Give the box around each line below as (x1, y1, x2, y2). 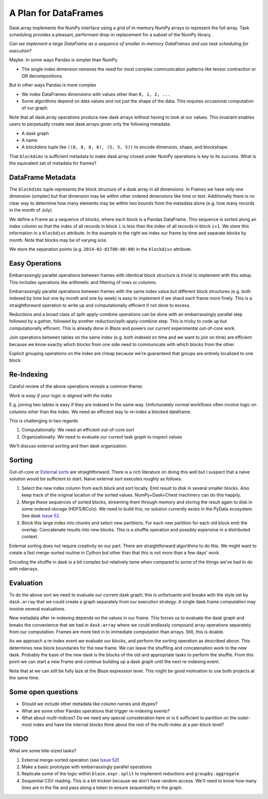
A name (21, 137, 38, 144)
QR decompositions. (21, 73, 63, 79)
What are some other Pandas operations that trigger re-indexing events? (21, 708, 170, 714)
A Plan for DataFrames (9, 7, 104, 18)
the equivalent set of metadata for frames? (9, 160, 97, 166)
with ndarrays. (9, 566, 39, 572)
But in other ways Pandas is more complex (9, 82, 96, 88)
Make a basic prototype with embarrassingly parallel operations (21, 764, 152, 770)
